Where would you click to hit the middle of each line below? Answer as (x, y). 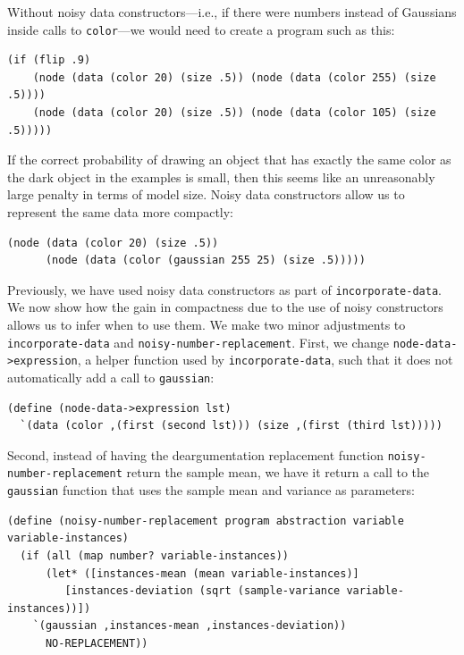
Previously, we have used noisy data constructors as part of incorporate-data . (224, 289)
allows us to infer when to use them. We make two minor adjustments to (207, 325)
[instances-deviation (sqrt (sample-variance (202, 591)
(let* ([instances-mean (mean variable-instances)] (202, 573)
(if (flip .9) (49, 60)
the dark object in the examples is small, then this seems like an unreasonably (221, 176)
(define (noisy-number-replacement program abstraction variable (206, 521)
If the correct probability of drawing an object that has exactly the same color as (229, 160)
